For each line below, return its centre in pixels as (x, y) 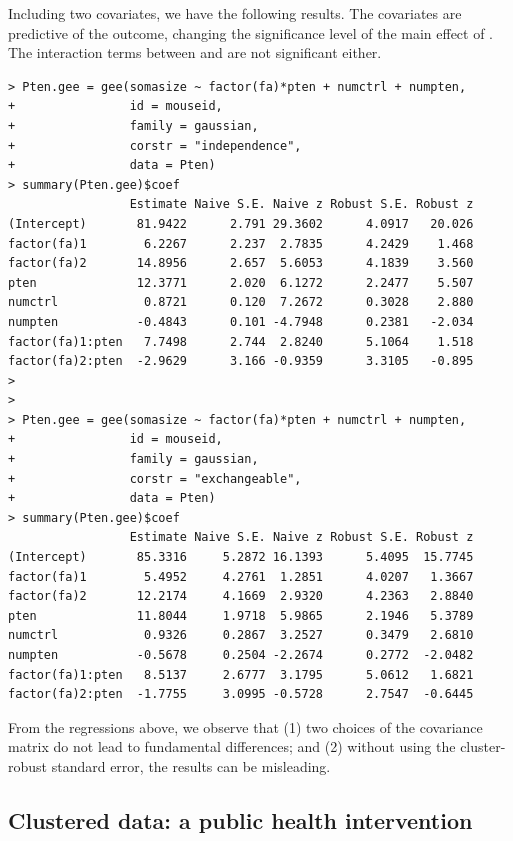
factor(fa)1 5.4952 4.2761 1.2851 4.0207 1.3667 (241, 576)
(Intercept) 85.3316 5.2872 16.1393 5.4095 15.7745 (241, 557)
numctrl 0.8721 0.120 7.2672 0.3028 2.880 (241, 302)
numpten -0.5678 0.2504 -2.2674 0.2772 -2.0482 (241, 655)
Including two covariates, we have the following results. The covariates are (235, 13)
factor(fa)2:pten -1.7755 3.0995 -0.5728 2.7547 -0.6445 (241, 694)
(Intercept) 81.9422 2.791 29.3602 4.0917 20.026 (241, 223)
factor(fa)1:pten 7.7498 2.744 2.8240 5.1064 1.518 (241, 341)
